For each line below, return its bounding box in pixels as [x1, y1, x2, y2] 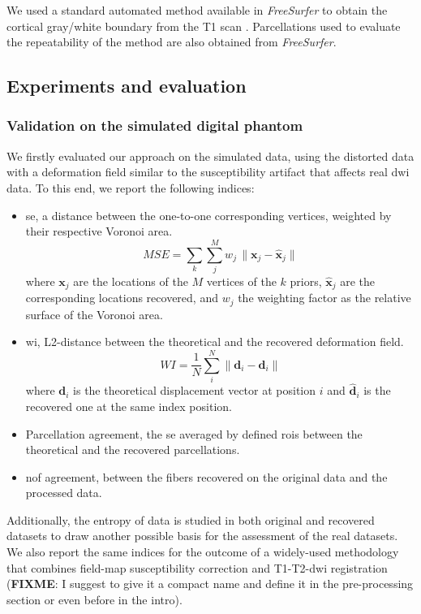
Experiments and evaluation [6, 73, 247, 98]
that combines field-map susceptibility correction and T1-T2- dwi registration [6, 559, 388, 576]
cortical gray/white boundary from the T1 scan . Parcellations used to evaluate [6, 17, 401, 34]
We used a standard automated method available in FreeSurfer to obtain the [6, 2, 388, 18]
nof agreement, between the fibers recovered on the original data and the [25, 468, 388, 485]
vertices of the [206, 272, 277, 289]
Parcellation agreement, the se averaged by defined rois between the [25, 425, 363, 442]
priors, [290, 272, 322, 289]
